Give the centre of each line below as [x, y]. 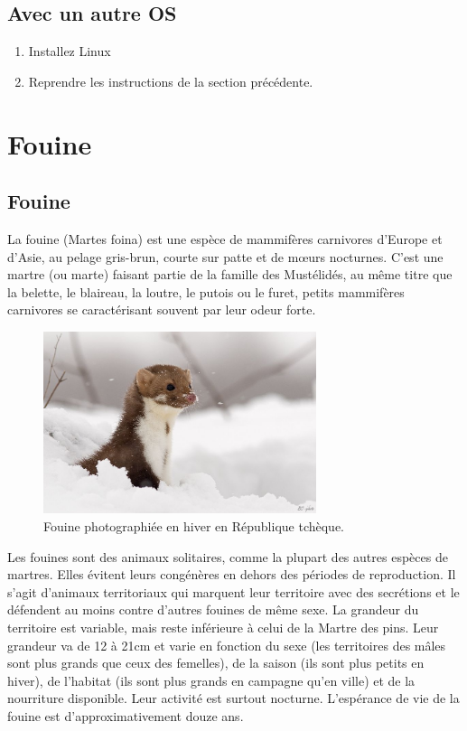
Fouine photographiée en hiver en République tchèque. [194, 525]
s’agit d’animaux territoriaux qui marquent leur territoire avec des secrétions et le [233, 591]
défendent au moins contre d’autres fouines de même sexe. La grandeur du [213, 609]
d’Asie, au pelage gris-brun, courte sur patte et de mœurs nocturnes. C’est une [225, 256]
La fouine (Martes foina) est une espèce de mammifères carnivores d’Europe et [225, 238]
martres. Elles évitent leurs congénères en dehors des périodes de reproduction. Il [232, 574]
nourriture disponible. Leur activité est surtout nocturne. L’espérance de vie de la [233, 698]
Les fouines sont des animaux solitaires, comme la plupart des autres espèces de [228, 556]
